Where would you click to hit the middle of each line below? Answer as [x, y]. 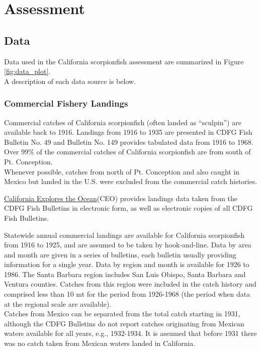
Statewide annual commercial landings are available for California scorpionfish [124, 235]
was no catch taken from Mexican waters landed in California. [100, 343]
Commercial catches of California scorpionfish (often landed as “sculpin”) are [123, 122]
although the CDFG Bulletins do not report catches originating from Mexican [124, 323]
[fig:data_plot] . [27, 71]
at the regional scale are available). [58, 303]
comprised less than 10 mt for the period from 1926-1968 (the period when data [127, 294]
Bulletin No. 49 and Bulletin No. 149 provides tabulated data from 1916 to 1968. [129, 142]
